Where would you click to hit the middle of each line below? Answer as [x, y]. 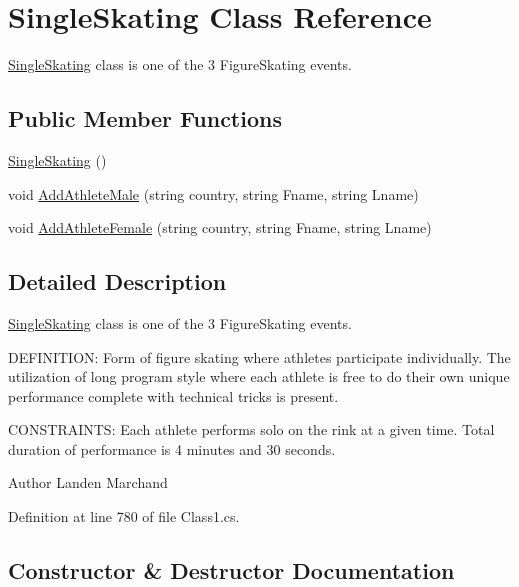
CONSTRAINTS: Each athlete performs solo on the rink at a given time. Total [251, 429]
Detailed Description [117, 281]
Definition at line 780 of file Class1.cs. [124, 516]
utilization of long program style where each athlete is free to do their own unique [259, 376]
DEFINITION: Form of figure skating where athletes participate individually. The [259, 356]
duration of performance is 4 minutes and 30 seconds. [172, 448]
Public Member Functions [145, 118]
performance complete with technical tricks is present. [173, 395]
